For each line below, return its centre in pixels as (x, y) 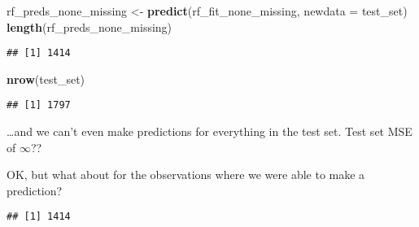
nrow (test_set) (46, 79)
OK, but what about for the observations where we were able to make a (186, 175)
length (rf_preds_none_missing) (89, 26)
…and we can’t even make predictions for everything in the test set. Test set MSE (209, 131)
